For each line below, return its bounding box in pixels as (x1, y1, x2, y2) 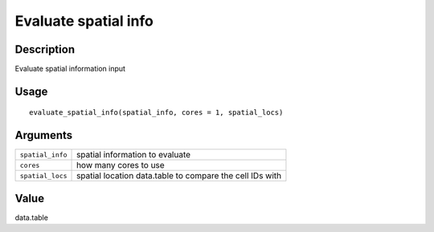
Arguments (14, 128, 73, 142)
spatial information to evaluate (76, 149, 191, 161)
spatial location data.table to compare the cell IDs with (76, 170, 282, 181)
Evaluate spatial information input (14, 64, 126, 74)
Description (14, 43, 76, 56)
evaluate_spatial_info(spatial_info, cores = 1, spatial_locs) (29, 108, 284, 117)
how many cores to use (76, 160, 165, 171)
